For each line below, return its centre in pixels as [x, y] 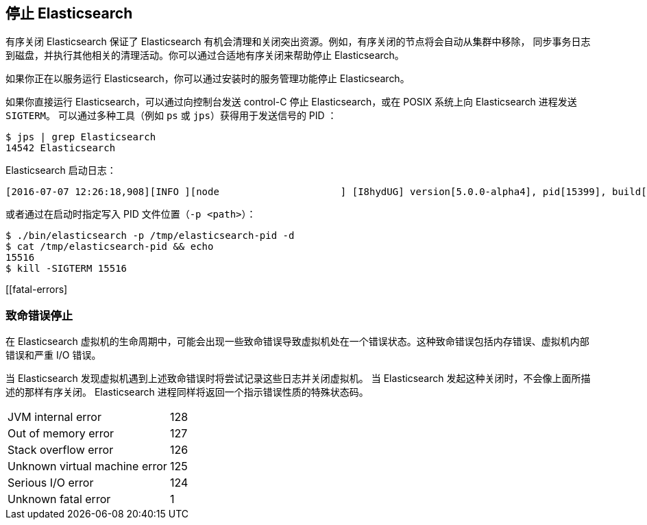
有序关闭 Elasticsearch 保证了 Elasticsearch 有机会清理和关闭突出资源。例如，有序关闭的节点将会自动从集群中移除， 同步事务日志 [298, 42]
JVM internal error [54, 417]
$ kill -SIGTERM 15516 [66, 269]
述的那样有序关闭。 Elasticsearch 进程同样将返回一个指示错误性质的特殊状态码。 [187, 392]
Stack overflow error [61, 450]
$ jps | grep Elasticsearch [81, 137]
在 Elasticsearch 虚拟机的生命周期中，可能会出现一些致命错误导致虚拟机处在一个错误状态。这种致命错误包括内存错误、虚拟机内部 [297, 342]
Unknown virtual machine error [87, 466]
